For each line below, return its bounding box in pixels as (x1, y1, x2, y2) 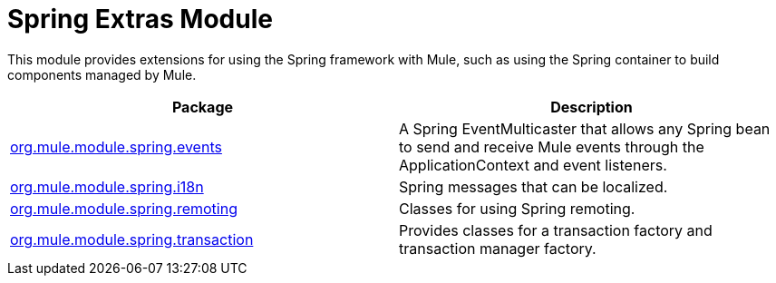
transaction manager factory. (399, 239, 597, 258)
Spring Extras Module (7, 4, 273, 34)
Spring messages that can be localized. (399, 177, 668, 196)
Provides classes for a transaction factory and (399, 220, 713, 239)
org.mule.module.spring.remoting (10, 199, 238, 218)
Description (550, 97, 633, 116)
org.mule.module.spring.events (10, 137, 222, 156)
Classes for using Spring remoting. (399, 199, 635, 218)
